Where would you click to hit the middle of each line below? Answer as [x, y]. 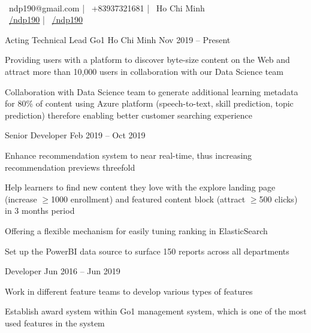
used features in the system [55, 323]
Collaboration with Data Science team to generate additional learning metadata [152, 91]
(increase [21, 199]
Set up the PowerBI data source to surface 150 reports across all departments [147, 251]
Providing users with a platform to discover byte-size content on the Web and [147, 60]
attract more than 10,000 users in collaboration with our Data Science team [144, 71]
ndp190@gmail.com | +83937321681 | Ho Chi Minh [107, 7]
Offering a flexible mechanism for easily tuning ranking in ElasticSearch [136, 230]
